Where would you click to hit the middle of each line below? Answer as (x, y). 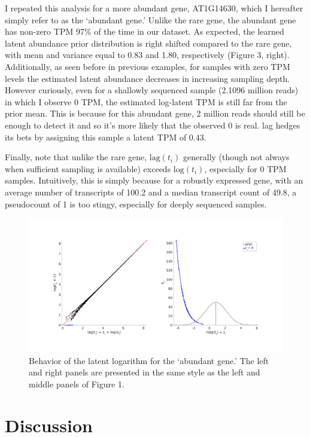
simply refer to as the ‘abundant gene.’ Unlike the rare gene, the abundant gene (151, 19)
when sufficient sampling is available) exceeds (88, 168)
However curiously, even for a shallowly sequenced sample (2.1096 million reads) (152, 90)
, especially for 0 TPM (245, 168)
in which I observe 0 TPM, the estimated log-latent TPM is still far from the (146, 101)
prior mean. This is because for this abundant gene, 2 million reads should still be (155, 113)
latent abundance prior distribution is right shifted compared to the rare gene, (148, 43)
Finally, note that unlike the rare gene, (76, 157)
